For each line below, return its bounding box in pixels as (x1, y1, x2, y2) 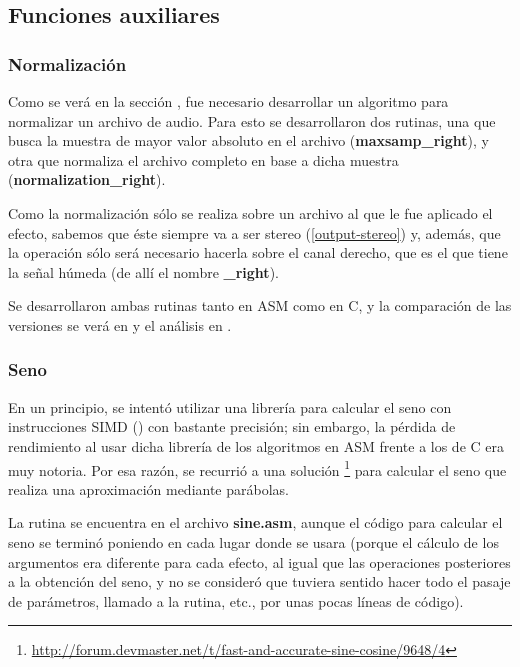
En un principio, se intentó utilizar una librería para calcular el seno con (8, 396, 452, 417)
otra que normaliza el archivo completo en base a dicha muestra (8, 149, 399, 170)
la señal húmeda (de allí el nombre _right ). (8, 261, 279, 282)
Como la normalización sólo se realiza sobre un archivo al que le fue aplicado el (8, 202, 493, 223)
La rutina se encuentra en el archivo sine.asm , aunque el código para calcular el (8, 512, 503, 533)
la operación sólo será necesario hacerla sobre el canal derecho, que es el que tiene (8, 242, 508, 263)
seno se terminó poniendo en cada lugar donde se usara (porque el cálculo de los (8, 531, 499, 552)
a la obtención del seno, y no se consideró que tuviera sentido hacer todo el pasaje (8, 571, 511, 592)
